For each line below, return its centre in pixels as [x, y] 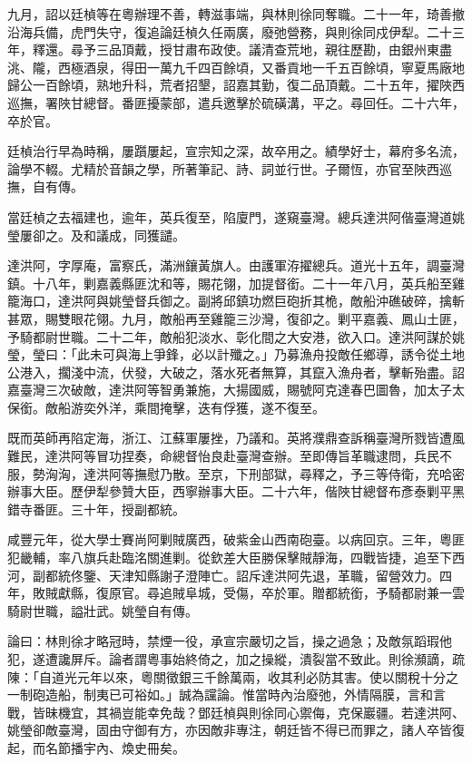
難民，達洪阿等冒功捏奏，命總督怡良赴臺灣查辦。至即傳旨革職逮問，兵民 [223, 456]
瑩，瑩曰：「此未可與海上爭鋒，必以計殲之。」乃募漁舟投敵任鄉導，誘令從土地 [236, 354]
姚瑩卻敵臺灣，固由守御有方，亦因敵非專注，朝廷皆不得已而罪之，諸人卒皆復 [236, 730]
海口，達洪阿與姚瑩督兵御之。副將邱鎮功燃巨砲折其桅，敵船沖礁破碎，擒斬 [242, 301]
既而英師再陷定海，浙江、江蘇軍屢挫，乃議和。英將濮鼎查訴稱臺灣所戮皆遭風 [236, 438]
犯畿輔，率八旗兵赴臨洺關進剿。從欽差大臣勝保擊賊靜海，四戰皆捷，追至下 [230, 558]
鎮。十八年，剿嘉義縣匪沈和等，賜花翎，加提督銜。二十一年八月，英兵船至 [230, 283]
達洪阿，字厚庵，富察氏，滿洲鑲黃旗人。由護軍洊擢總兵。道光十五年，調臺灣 [236, 265]
